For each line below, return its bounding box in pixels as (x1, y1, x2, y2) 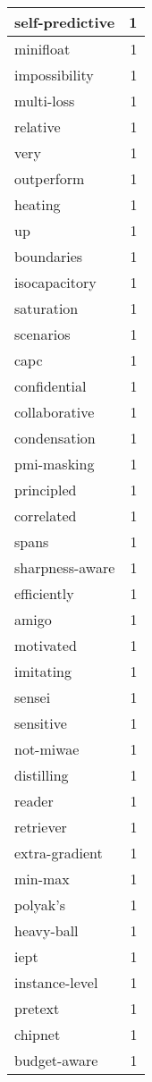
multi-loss (14, 90, 75, 111)
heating (14, 194, 61, 215)
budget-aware (14, 1050, 98, 1070)
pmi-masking (14, 453, 95, 474)
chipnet (14, 1024, 61, 1044)
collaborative (14, 402, 95, 422)
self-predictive (14, 12, 115, 32)
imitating (14, 661, 72, 681)
